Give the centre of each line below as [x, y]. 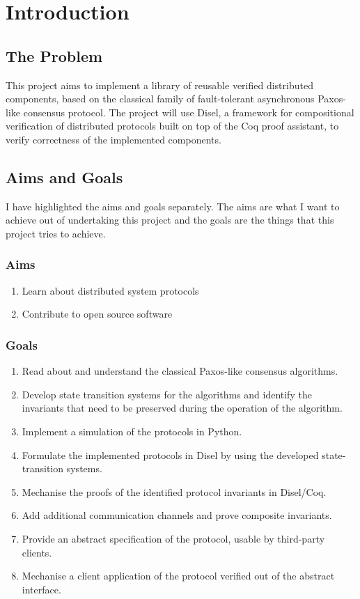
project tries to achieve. [56, 233]
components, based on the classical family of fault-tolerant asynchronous [160, 99]
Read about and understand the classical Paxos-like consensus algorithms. [180, 371]
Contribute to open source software [97, 314]
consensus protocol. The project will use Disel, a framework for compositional [189, 112]
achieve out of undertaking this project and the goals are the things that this [170, 220]
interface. [41, 589]
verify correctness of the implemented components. [114, 139]
